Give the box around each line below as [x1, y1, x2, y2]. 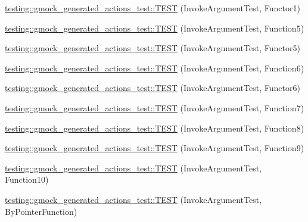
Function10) [5, 173, 49, 186]
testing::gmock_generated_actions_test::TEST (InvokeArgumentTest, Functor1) [5, 2, 300, 14]
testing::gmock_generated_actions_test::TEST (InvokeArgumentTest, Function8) [5, 121, 304, 134]
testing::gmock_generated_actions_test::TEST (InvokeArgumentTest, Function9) [5, 142, 304, 154]
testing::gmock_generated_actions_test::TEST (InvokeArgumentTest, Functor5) [5, 42, 300, 54]
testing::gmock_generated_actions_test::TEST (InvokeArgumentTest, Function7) [5, 101, 304, 114]
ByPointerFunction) [5, 205, 77, 217]
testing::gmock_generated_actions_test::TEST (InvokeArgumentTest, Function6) [5, 61, 304, 74]
